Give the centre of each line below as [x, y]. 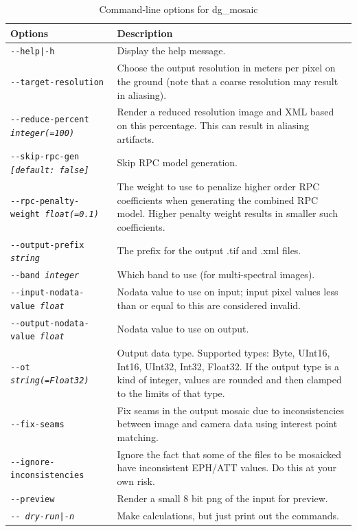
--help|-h [33, 52]
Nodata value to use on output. [183, 329]
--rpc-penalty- [45, 201]
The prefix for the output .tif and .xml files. [209, 250]
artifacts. [136, 138]
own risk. [136, 481]
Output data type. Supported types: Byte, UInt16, [223, 353]
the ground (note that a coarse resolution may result [228, 81]
